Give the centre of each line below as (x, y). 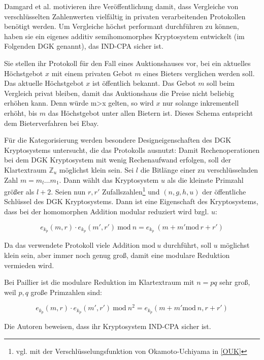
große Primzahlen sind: (66, 292)
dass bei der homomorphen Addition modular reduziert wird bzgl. (107, 211)
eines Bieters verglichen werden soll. (199, 73)
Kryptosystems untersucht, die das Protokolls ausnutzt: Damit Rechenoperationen (132, 150)
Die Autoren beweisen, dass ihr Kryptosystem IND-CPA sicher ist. (108, 326)
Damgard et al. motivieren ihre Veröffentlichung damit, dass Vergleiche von (121, 6)
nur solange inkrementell (201, 103)
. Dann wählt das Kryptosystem (109, 179)
